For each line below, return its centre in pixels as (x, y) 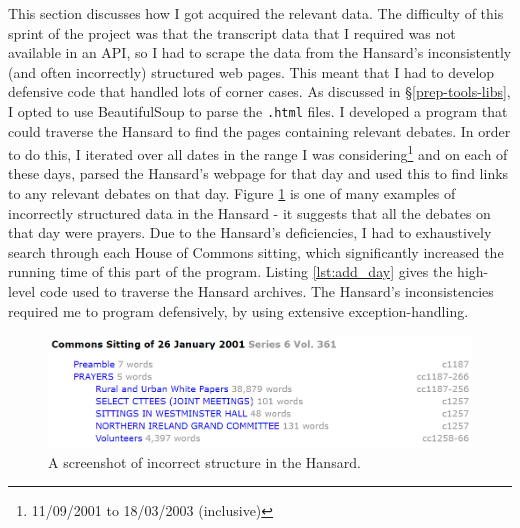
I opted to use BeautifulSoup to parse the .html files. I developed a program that (258, 110)
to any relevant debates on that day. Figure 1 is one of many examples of (232, 193)
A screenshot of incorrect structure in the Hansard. (204, 461)
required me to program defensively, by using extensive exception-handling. (238, 310)
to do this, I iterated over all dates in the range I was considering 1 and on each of (258, 152)
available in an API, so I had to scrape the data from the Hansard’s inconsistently (260, 52)
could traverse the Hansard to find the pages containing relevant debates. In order (259, 130)
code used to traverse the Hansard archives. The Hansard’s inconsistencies (266, 291)
